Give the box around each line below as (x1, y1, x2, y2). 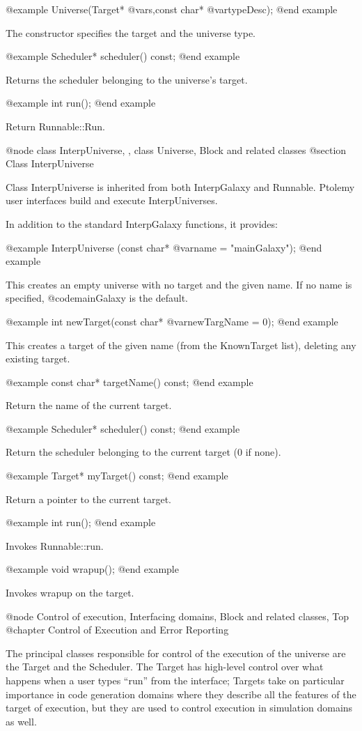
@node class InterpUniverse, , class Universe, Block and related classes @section (6, 142, 347, 157)
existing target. (6, 351, 70, 366)
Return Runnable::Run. (6, 118, 105, 133)
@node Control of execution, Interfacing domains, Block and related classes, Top (6, 608, 349, 623)
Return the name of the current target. (6, 398, 172, 413)
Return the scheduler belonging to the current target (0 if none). (6, 445, 281, 459)
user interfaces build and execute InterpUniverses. (6, 193, 218, 208)
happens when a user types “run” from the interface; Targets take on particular (6, 673, 345, 687)
